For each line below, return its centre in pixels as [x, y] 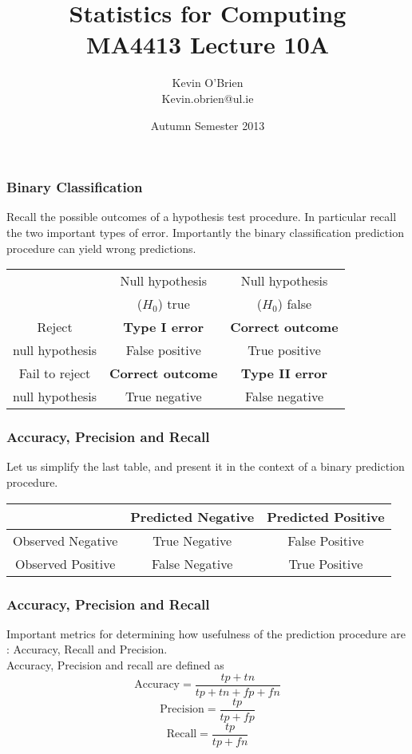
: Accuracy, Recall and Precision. [87, 649]
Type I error [164, 327]
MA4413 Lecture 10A [208, 44]
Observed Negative [65, 540]
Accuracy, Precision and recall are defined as [115, 664]
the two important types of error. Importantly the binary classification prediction [205, 232]
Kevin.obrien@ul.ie [208, 98]
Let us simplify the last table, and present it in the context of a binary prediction [206, 466]
